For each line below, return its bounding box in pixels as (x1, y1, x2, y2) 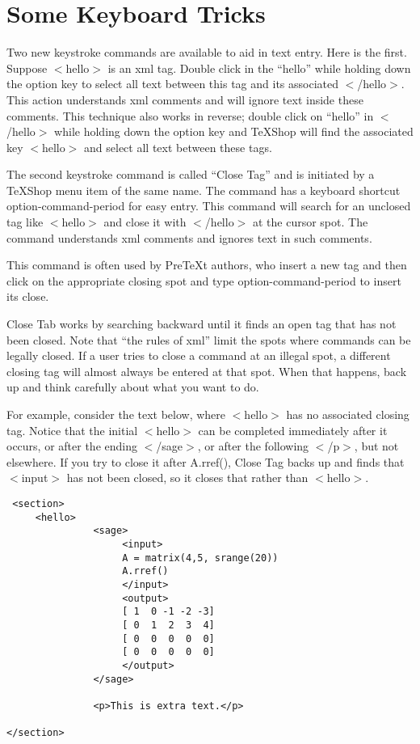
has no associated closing (286, 406, 409, 422)
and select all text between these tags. (84, 138, 272, 155)
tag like (6, 213, 44, 230)
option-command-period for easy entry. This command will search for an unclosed (6, 197, 411, 214)
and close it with (103, 213, 187, 230)
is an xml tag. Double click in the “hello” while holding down (107, 59, 411, 76)
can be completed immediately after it (198, 421, 388, 438)
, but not (354, 438, 399, 454)
